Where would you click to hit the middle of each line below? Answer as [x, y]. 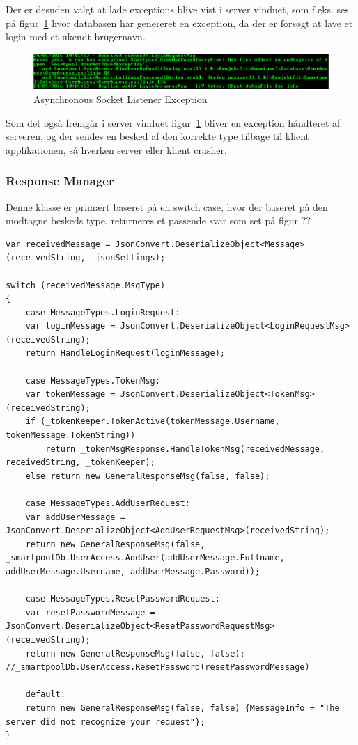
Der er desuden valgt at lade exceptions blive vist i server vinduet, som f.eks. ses [177, 9]
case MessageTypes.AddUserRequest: [108, 503]
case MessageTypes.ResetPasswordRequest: [123, 599]
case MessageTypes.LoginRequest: [103, 312]
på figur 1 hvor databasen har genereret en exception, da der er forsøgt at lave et [179, 23]
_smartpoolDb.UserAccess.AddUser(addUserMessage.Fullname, [145, 558]
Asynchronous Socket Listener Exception [120, 99]
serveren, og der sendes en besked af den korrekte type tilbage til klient [158, 136]
